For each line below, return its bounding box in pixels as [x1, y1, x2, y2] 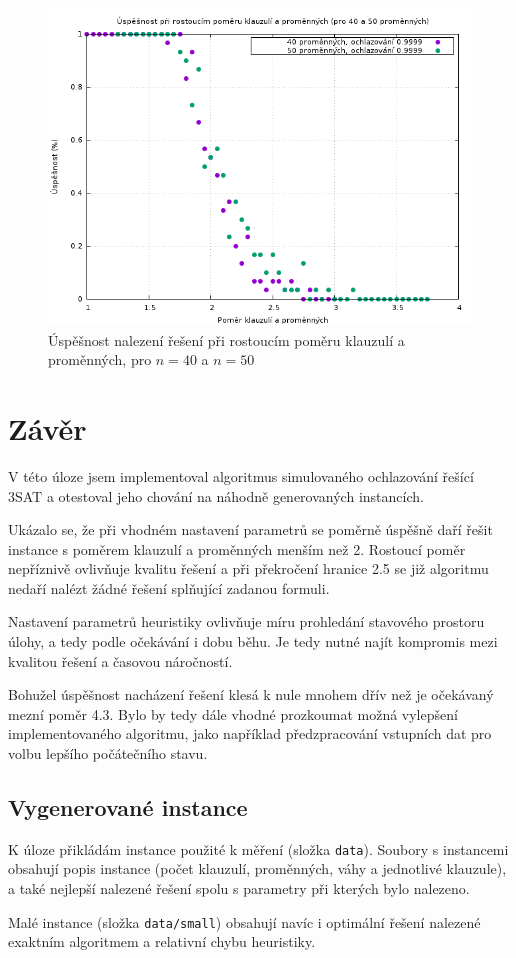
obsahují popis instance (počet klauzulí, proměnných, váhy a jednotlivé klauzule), [8, 858, 507, 879]
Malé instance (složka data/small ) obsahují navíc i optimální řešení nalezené [8, 911, 481, 932]
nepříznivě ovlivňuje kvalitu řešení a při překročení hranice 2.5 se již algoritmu [8, 558, 489, 579]
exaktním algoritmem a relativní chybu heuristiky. [8, 931, 316, 952]
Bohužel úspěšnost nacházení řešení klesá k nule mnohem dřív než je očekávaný [8, 684, 494, 705]
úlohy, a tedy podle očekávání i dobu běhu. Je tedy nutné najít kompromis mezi [8, 631, 498, 652]
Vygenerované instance [8, 792, 248, 823]
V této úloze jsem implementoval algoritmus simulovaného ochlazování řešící [8, 465, 474, 486]
